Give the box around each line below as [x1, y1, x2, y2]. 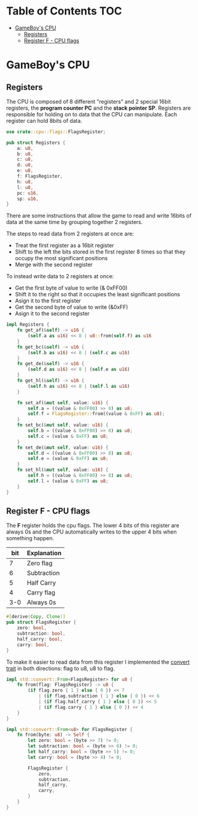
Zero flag [26, 559, 53, 567]
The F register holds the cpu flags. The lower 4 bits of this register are [6, 522, 179, 529]
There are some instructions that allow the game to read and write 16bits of [6, 212, 192, 219]
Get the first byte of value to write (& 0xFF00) [14, 284, 128, 291]
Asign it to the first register [14, 297, 81, 305]
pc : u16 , [17, 190, 39, 196]
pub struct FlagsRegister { [6, 619, 77, 626]
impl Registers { [6, 322, 50, 328]
